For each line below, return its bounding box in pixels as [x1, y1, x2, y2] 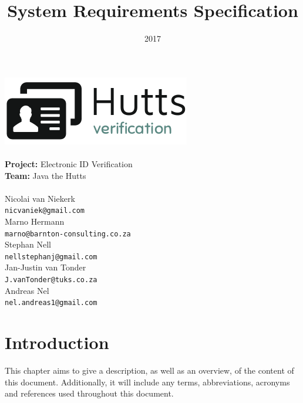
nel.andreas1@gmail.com [5, 299, 97, 307]
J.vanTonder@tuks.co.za [5, 276, 97, 285]
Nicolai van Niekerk [5, 192, 75, 204]
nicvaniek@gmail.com [5, 206, 85, 215]
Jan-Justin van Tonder [5, 261, 86, 273]
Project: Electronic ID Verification [5, 157, 133, 170]
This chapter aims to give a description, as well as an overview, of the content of [5, 364, 294, 377]
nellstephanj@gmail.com [5, 252, 97, 261]
